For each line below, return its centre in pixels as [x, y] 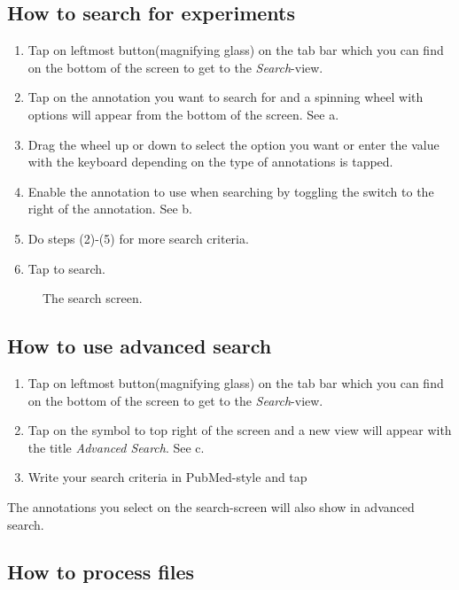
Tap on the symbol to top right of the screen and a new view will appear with [240, 430]
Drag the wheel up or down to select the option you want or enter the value [233, 144]
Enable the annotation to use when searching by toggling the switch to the [231, 191]
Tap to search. [67, 268]
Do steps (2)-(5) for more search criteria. [138, 238]
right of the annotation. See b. [110, 209]
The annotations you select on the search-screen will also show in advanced [211, 506]
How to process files [101, 572]
